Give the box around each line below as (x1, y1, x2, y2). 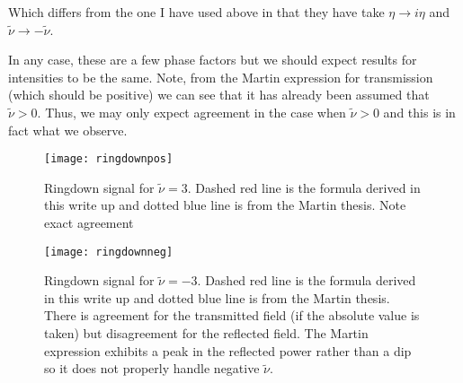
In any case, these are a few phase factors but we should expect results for (8, 50, 417, 69)
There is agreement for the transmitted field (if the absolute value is (44, 306, 420, 325)
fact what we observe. (8, 120, 128, 139)
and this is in (383, 102, 456, 121)
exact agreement (44, 213, 134, 231)
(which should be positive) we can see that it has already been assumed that (8, 85, 430, 104)
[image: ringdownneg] (44, 245, 174, 258)
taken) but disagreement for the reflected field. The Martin (44, 324, 369, 343)
